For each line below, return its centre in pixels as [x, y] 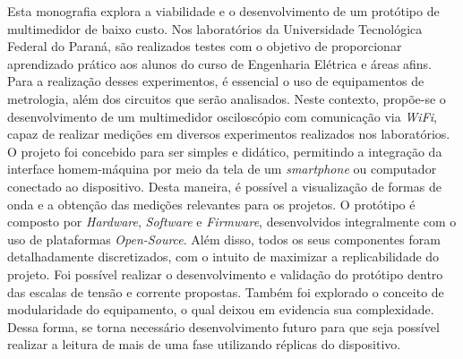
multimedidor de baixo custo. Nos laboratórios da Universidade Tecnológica [215, 28]
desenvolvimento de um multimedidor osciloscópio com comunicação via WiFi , [222, 116]
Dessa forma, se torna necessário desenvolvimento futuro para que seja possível [223, 326]
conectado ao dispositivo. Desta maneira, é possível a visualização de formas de [224, 186]
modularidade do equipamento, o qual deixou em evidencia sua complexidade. [221, 309]
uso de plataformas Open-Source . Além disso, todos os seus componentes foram [224, 239]
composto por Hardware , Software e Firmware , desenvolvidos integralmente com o [232, 222]
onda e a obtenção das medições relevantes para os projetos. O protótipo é [211, 204]
